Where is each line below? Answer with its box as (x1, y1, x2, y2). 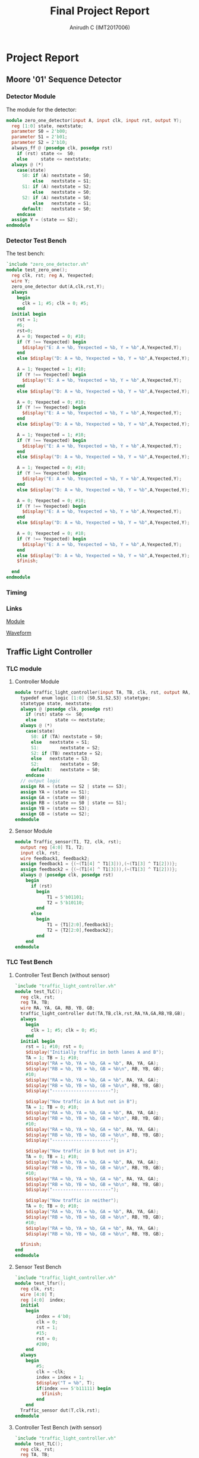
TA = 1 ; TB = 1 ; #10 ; (26, 1055, 79, 1061)
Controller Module (14, 678, 59, 685)
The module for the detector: (6, 106, 77, 113)
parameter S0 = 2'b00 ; (11, 128, 68, 134)
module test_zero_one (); (6, 267, 68, 273)
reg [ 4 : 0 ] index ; (20, 1297, 66, 1303)
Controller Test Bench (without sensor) (14, 971, 110, 979)
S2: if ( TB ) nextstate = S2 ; (30, 750, 103, 756)
